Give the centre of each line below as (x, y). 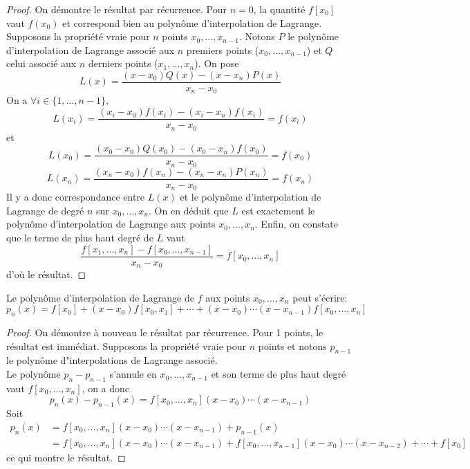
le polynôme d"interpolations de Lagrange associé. (112, 360)
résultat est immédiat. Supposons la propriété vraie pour (126, 346)
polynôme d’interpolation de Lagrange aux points (111, 224)
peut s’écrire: (320, 297)
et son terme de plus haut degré (279, 374)
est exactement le (278, 210)
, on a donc (106, 388)
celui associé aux (41, 63)
